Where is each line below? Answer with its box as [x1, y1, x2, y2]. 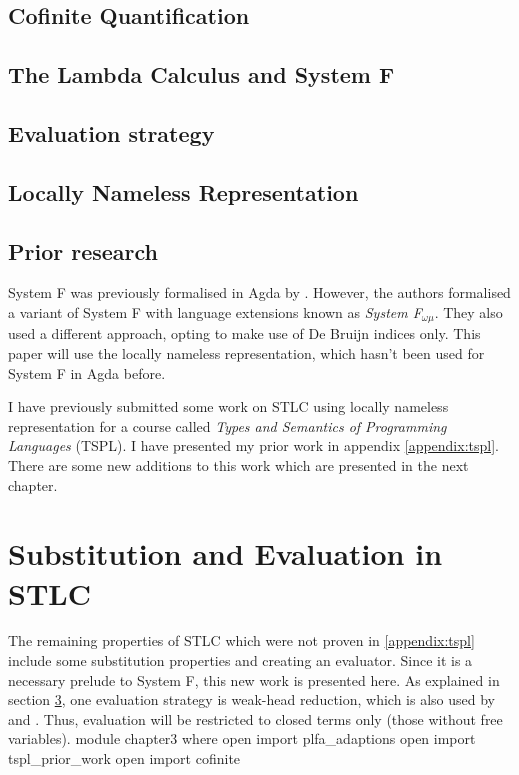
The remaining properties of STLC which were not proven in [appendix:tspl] [8, 630, 475, 651]
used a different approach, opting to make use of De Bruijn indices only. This [8, 323, 481, 344]
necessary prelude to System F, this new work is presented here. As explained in [8, 669, 500, 690]
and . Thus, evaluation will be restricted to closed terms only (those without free [8, 708, 503, 729]
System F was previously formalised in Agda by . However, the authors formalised [8, 282, 511, 303]
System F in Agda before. [8, 362, 166, 383]
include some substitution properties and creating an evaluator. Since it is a [8, 650, 473, 671]
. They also [434, 301, 503, 322]
